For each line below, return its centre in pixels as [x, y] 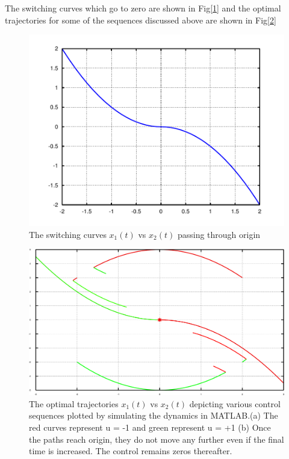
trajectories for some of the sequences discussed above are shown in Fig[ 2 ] [141, 20]
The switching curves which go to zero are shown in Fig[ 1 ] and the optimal [143, 8]
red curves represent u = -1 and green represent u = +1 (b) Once [150, 427]
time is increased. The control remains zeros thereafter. [131, 451]
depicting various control [235, 403]
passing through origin [219, 234]
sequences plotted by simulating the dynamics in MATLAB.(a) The [154, 415]
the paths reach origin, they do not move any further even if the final [157, 439]
